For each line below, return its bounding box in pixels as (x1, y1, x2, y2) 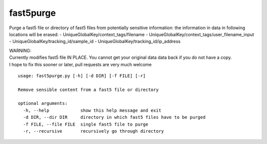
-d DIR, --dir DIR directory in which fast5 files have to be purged (23, 114, 206, 120)
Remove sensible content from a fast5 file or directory (18, 87, 159, 93)
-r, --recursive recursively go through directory (23, 129, 164, 134)
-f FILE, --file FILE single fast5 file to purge (23, 121, 148, 127)
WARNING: (9, 48, 32, 53)
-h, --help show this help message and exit (23, 107, 162, 113)
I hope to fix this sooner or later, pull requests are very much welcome (9, 61, 152, 67)
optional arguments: (18, 100, 68, 106)
